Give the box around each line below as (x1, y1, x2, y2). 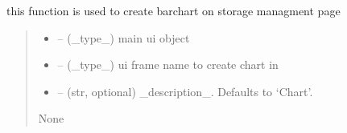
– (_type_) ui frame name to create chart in (57, 56, 279, 73)
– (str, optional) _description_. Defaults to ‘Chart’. (57, 83, 313, 99)
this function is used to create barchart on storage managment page (6, 2, 341, 18)
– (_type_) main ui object (57, 29, 190, 46)
